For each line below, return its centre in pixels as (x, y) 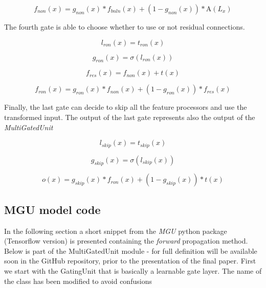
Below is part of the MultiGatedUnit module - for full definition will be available (131, 250)
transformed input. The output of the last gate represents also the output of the (130, 117)
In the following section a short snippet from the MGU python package (116, 231)
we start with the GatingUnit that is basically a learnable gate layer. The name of (133, 271)
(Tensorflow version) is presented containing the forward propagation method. (126, 241)
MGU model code (52, 209)
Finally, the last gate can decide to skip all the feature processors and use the (126, 107)
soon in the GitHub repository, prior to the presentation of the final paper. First (130, 261)
